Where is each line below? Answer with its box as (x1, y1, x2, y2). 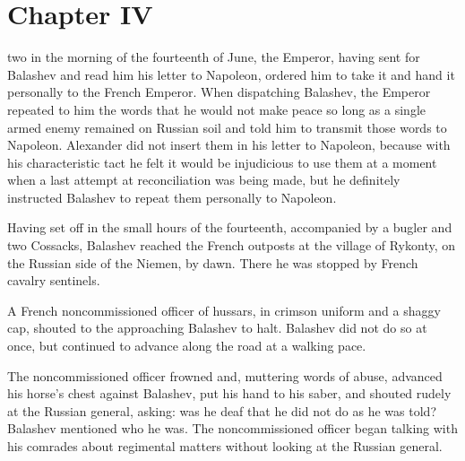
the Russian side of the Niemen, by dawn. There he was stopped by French (7, 253, 418, 272)
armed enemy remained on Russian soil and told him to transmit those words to (7, 117, 447, 136)
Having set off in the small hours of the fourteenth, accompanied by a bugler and (7, 218, 452, 237)
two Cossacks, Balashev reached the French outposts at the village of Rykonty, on (7, 236, 456, 255)
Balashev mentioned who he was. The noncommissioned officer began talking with (7, 419, 458, 438)
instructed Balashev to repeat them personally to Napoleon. (7, 187, 337, 206)
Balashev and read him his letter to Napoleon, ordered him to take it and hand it (7, 65, 455, 83)
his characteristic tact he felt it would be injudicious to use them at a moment (7, 152, 437, 171)
